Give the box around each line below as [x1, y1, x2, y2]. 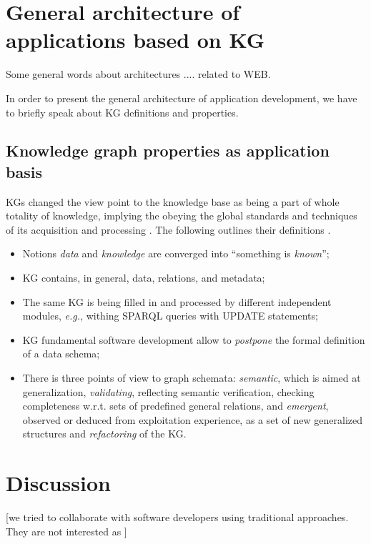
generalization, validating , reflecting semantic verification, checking [22, 384, 315, 399]
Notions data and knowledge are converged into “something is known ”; [22, 246, 330, 261]
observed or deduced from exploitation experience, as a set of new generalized [22, 412, 363, 427]
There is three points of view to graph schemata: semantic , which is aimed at [22, 370, 361, 385]
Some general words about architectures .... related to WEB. [6, 66, 271, 81]
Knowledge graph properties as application [6, 139, 330, 162]
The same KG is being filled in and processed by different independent [22, 294, 332, 309]
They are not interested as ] [6, 523, 127, 538]
